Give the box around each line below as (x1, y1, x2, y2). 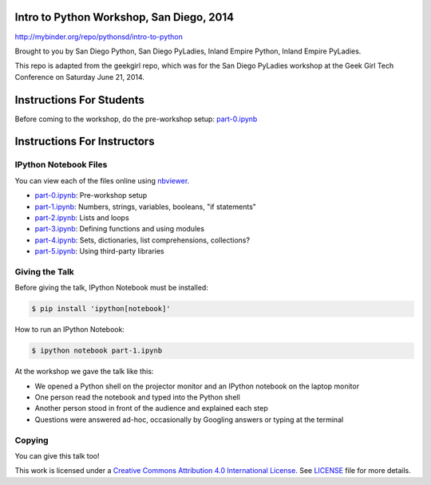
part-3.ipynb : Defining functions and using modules (34, 224, 205, 234)
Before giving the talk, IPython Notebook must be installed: (14, 283, 209, 293)
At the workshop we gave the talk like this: (14, 367, 154, 377)
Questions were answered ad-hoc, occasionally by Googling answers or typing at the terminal (34, 415, 344, 424)
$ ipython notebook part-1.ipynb (31, 346, 163, 355)
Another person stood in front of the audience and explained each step (34, 404, 269, 413)
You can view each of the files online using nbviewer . (14, 175, 190, 185)
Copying (14, 435, 49, 446)
